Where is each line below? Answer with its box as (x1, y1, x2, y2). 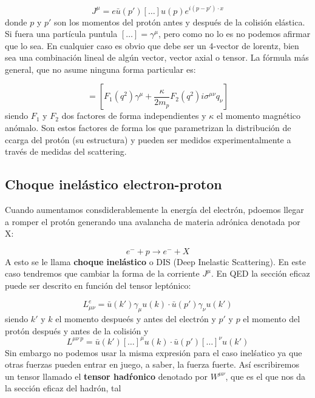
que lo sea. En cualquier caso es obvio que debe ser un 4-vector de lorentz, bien (5, 39, 299, 52)
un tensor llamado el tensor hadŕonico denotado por (5, 369, 208, 382)
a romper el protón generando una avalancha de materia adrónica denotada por (5, 215, 300, 228)
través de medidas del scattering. (5, 145, 127, 158)
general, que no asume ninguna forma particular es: (5, 62, 196, 75)
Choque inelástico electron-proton (5, 175, 222, 194)
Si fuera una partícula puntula (5, 27, 118, 40)
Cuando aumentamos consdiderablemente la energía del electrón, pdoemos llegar (5, 203, 304, 216)
